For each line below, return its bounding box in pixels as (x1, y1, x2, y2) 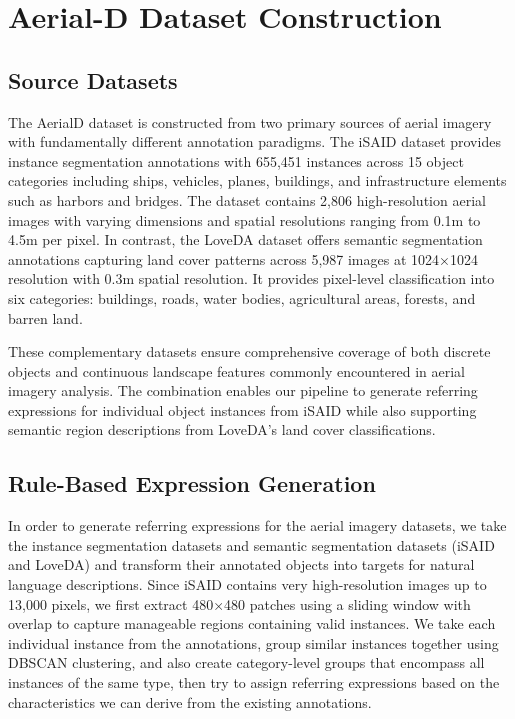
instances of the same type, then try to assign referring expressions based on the (8, 672, 500, 693)
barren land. (8, 307, 83, 328)
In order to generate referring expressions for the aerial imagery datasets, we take (8, 515, 507, 536)
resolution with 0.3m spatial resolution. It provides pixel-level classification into (8, 268, 495, 289)
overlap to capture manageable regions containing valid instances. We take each (8, 613, 496, 634)
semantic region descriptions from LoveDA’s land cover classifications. (8, 419, 436, 440)
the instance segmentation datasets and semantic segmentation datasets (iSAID (8, 534, 495, 555)
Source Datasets (8, 64, 178, 95)
